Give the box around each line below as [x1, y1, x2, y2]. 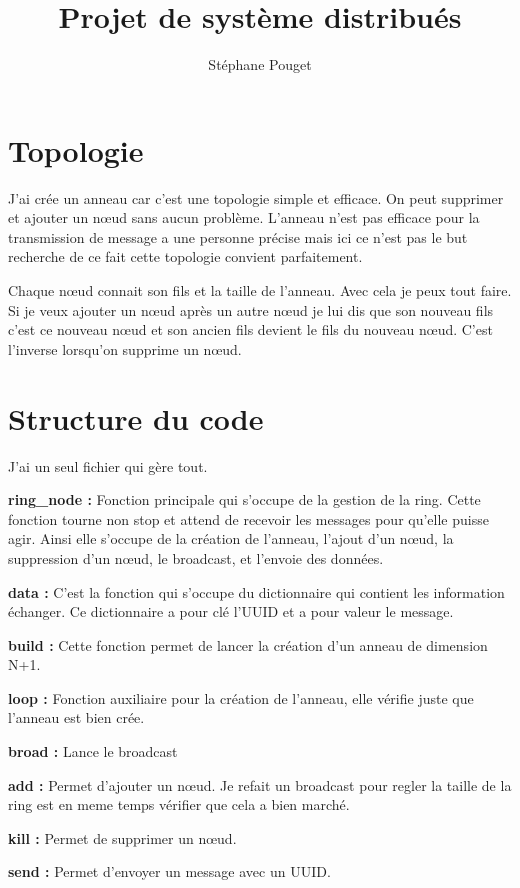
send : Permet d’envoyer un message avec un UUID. [8, 861, 331, 882]
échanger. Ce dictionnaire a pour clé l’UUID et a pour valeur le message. [8, 601, 454, 622]
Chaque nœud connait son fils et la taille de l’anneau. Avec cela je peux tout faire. [8, 280, 512, 301]
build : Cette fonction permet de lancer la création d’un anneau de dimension [8, 634, 488, 655]
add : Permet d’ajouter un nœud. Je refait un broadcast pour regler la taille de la [8, 774, 512, 795]
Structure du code [8, 397, 264, 438]
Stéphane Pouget [208, 54, 312, 75]
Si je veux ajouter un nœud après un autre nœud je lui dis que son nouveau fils [8, 299, 494, 320]
